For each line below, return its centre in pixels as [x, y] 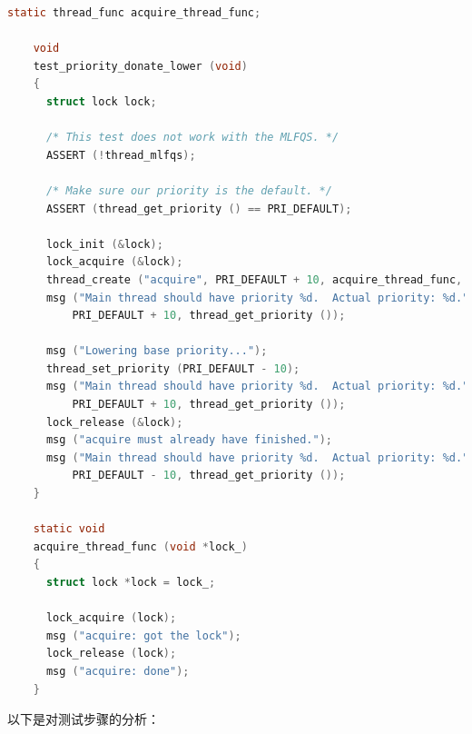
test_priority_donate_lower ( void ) [140, 66]
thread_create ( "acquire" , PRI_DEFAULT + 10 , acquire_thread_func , [254, 279]
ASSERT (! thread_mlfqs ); [121, 155]
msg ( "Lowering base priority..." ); [157, 351]
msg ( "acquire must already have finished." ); [189, 440]
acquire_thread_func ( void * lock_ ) [140, 546]
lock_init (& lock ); [104, 244]
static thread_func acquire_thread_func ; [134, 13]
